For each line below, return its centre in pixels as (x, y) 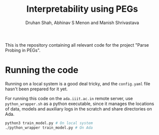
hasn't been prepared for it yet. (36, 89)
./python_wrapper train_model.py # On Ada (49, 128)
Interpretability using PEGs (82, 9)
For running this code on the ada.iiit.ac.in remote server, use (69, 98)
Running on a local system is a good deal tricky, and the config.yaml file (78, 83)
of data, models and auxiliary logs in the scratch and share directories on (79, 108)
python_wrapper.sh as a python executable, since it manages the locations (79, 104)
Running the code (42, 70)
